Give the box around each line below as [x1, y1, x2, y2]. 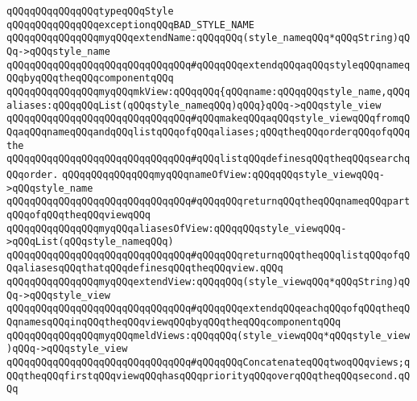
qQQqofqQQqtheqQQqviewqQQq [6, 209, 151, 221]
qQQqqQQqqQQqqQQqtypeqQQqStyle [6, 6, 174, 17]
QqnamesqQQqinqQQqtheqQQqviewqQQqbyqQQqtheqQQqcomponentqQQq [6, 316, 341, 329]
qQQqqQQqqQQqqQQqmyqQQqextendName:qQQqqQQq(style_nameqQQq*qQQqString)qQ [6, 32, 411, 44]
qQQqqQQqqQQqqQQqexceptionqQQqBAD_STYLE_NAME [6, 19, 254, 31]
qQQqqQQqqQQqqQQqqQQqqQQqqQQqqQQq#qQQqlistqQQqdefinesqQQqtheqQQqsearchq [6, 153, 411, 165]
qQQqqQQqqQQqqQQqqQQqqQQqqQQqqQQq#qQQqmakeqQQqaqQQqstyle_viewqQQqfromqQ [6, 113, 411, 125]
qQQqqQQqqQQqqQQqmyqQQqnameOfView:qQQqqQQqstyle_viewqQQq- [62, 168, 386, 180]
